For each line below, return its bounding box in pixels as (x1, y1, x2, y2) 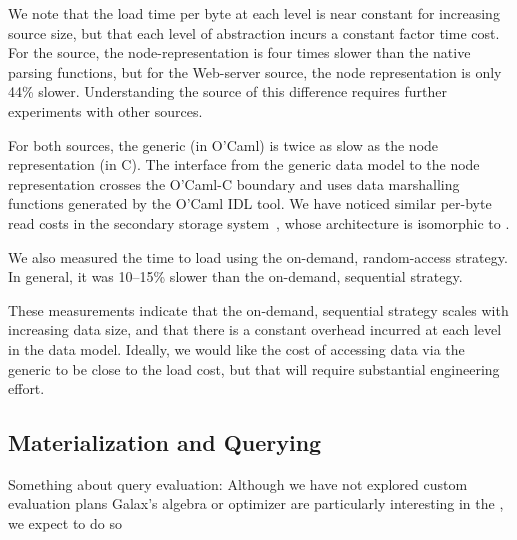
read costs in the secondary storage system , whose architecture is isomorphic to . (8, 212, 510, 233)
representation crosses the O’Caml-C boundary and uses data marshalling (8, 173, 460, 194)
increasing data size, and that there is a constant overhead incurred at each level (8, 319, 502, 340)
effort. (8, 378, 45, 399)
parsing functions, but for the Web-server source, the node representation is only (8, 61, 502, 82)
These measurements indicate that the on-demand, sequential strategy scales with (8, 299, 509, 320)
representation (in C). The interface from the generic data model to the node (8, 154, 480, 175)
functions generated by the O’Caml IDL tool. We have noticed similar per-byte (8, 193, 492, 214)
